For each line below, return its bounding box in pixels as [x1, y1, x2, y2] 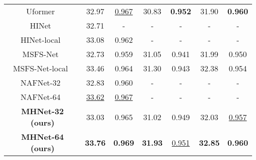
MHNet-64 [21, 131, 64, 142]
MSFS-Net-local [13, 63, 68, 74]
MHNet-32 [21, 105, 64, 117]
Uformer [26, 5, 55, 17]
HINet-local [20, 34, 61, 45]
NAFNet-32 [20, 77, 61, 88]
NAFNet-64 [20, 91, 61, 102]
